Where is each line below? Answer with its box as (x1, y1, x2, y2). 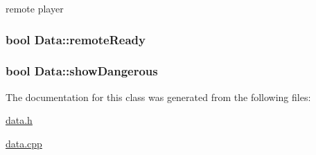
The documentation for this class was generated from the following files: (6, 89, 311, 104)
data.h (6, 113, 33, 127)
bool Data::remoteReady (6, 30, 146, 48)
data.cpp (6, 136, 42, 150)
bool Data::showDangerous (6, 62, 158, 80)
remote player (6, 1, 64, 15)
